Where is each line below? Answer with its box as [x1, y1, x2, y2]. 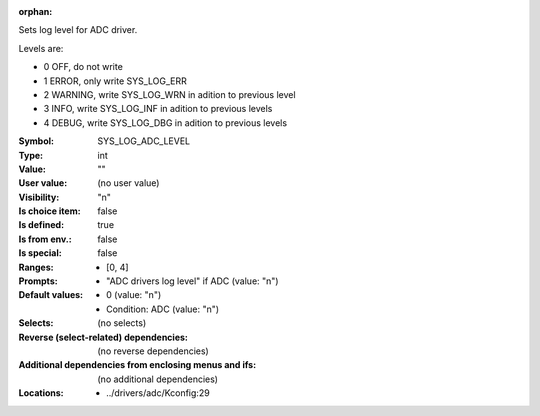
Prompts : [18, 275, 59, 287]
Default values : [18, 289, 84, 301]
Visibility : [18, 191, 60, 203]
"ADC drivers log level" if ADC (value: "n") [106, 275, 279, 287]
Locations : [18, 387, 64, 399]
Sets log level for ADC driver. [18, 24, 138, 36]
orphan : [18, 6, 53, 17]
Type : [18, 149, 44, 161]
